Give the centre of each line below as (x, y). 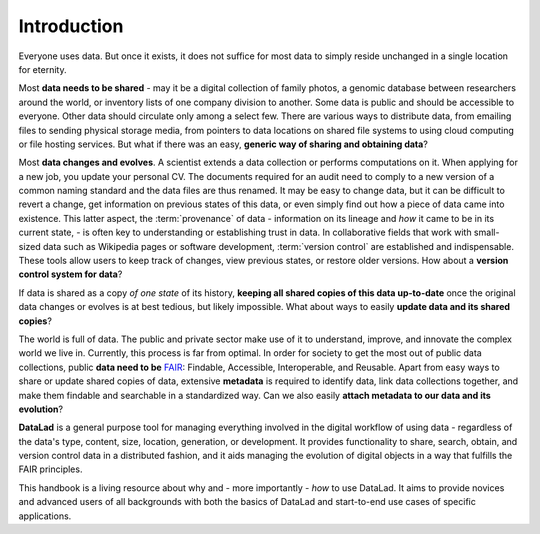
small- (486, 232)
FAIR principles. (50, 469)
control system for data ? (70, 274)
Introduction (71, 26)
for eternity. (42, 69)
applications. (45, 516)
